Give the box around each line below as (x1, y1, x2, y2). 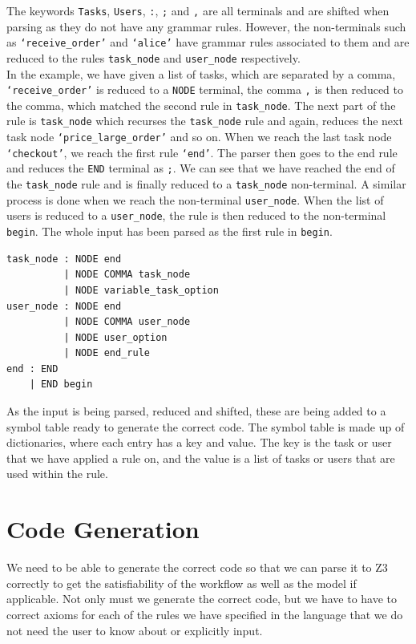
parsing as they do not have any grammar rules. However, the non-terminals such (6, 18, 406, 34)
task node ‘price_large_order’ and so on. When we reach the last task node (6, 128, 392, 145)
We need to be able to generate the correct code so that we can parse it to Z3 (6, 559, 388, 576)
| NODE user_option (63, 331, 168, 343)
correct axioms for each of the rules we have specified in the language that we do (6, 606, 403, 622)
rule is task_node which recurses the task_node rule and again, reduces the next (6, 112, 403, 129)
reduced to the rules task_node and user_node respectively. (6, 49, 301, 66)
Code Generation (6, 512, 200, 545)
